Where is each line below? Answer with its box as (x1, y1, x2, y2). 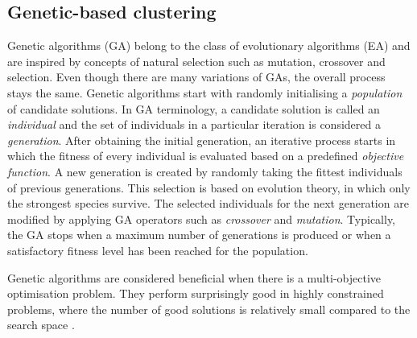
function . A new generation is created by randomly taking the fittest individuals (7, 163, 403, 179)
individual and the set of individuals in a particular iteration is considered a (7, 116, 381, 133)
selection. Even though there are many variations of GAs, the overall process (7, 68, 386, 85)
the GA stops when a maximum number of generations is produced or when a (7, 226, 391, 243)
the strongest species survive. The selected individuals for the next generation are (7, 195, 409, 212)
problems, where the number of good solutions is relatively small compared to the (7, 300, 411, 317)
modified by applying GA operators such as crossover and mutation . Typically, (7, 210, 396, 227)
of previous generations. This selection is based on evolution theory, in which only (7, 179, 411, 196)
